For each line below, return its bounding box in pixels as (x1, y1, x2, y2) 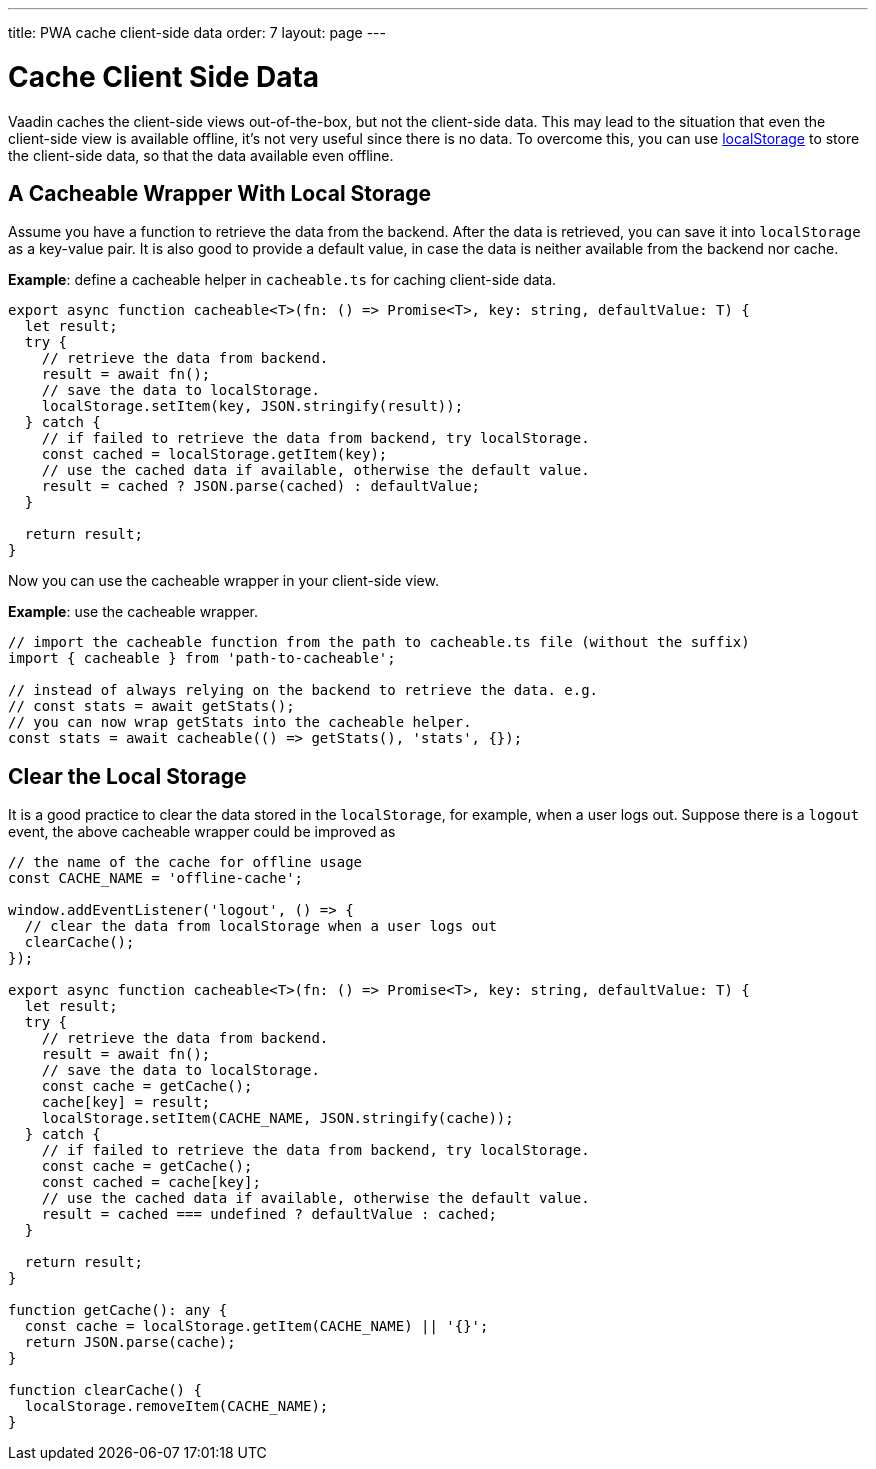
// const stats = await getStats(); (8, 698, 295, 715)
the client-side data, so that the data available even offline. (8, 146, 394, 164)
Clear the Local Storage (8, 763, 247, 789)
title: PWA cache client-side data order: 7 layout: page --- (8, 24, 386, 41)
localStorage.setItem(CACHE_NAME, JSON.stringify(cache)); (41, 1110, 514, 1127)
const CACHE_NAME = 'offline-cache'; (8, 870, 304, 887)
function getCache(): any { (8, 1302, 228, 1319)
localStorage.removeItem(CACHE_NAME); (24, 1398, 329, 1415)
